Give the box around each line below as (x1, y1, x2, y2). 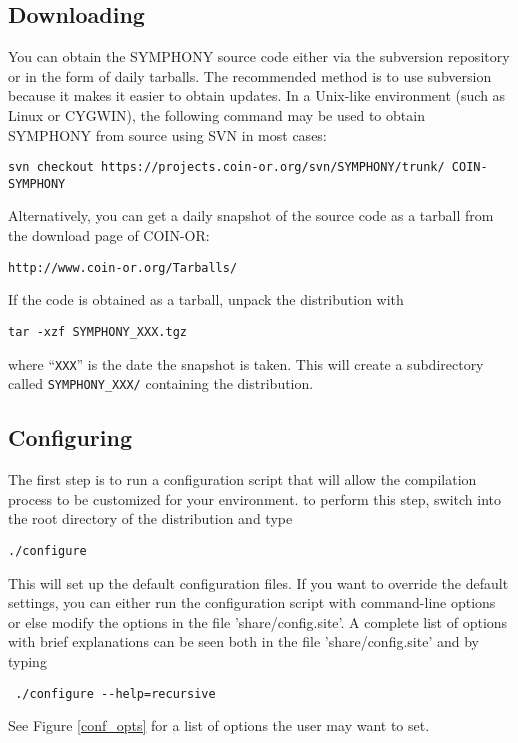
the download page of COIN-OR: (8, 225, 210, 246)
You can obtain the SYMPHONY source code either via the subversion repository (8, 46, 510, 67)
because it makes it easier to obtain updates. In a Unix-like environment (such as (8, 85, 506, 106)
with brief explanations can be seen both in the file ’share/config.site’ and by (8, 631, 479, 652)
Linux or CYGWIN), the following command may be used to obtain (8, 104, 425, 125)
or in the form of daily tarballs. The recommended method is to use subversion (8, 65, 492, 86)
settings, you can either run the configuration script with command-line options (8, 592, 496, 613)
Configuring (8, 422, 133, 453)
